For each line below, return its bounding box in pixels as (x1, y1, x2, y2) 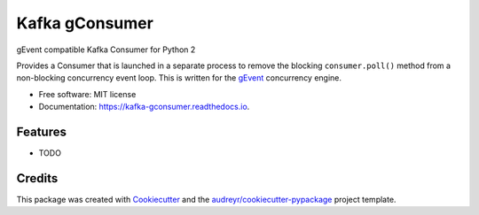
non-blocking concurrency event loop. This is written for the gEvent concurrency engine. (16, 73, 342, 83)
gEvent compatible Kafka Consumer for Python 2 (16, 44, 196, 55)
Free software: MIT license (38, 88, 137, 99)
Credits (16, 171, 59, 186)
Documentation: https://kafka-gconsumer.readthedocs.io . (38, 102, 250, 112)
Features (16, 124, 67, 139)
